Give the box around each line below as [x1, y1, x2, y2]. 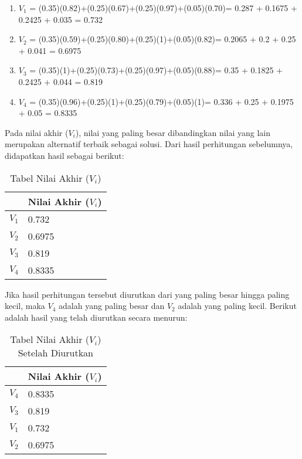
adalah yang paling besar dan [59, 300, 165, 312]
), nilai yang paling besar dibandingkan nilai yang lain [75, 126, 271, 138]
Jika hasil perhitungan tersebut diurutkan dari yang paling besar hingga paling [5, 288, 290, 300]
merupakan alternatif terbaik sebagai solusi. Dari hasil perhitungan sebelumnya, [5, 138, 293, 150]
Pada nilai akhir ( [5, 126, 69, 138]
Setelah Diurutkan [18, 346, 93, 360]
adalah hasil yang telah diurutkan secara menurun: [5, 311, 188, 323]
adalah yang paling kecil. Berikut [178, 300, 297, 312]
